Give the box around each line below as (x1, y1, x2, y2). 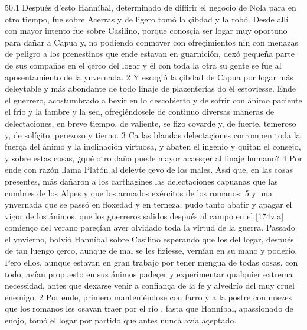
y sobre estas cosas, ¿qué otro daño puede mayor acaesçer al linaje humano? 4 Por (5, 151, 302, 164)
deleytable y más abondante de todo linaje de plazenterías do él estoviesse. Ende (5, 82, 296, 95)
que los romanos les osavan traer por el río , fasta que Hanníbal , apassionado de (5, 302, 293, 315)
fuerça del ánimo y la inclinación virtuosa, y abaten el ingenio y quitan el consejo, (5, 140, 301, 153)
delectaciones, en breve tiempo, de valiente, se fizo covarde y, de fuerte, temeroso (5, 117, 296, 129)
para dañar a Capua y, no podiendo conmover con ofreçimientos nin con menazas (5, 35, 298, 48)
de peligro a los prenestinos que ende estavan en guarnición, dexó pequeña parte (5, 47, 295, 60)
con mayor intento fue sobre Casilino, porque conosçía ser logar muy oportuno (5, 24, 288, 37)
